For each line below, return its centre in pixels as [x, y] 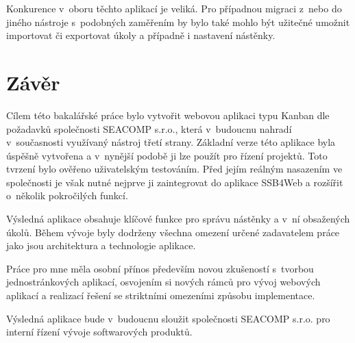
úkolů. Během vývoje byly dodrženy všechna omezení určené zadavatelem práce [173, 232]
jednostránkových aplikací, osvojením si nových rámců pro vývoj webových [163, 282]
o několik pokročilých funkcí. [67, 195]
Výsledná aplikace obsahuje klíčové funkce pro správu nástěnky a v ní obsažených [178, 219]
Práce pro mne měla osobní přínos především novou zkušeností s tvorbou [160, 268]
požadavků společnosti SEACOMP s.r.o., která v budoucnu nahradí [149, 128]
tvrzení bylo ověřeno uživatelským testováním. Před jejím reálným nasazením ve [174, 169]
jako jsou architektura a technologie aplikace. [101, 245]
